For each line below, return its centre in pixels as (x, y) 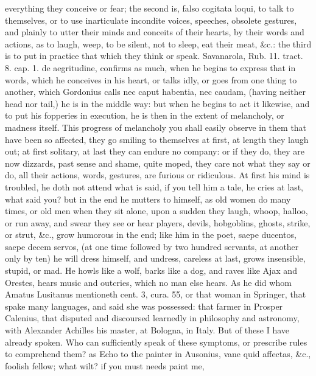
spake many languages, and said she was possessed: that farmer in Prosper (144, 306)
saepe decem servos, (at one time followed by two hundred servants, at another (152, 246)
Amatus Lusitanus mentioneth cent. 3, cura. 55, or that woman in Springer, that (156, 294)
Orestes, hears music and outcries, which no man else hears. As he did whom (148, 282)
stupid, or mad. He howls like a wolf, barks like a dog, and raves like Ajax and (151, 270)
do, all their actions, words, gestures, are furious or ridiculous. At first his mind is (157, 175)
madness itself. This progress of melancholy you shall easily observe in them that (156, 127)
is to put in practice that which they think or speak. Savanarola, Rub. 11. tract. (154, 56)
